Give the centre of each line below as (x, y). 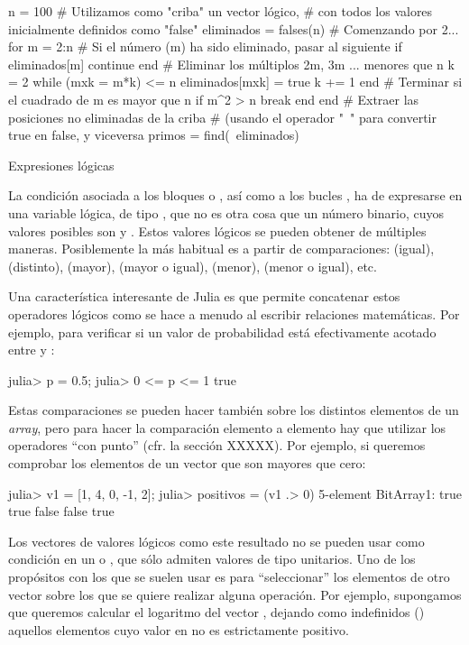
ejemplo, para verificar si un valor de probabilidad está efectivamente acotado (222, 332)
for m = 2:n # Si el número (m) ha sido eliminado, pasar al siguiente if (205, 46)
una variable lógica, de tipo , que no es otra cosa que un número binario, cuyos (226, 212)
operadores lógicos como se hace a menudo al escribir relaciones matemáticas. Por (234, 313)
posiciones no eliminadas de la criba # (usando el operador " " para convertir (222, 117)
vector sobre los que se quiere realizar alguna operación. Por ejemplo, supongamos (235, 594)
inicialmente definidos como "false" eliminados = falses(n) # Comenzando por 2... (234, 28)
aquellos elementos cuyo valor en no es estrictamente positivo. (179, 629)
